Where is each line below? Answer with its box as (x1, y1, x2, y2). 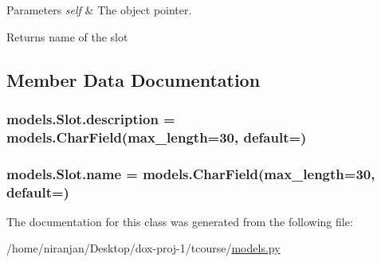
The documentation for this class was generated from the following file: (6, 213, 353, 229)
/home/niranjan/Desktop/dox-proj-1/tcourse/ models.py (6, 240, 281, 256)
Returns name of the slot (6, 28, 128, 45)
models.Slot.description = (6, 108, 175, 128)
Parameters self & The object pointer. (6, 2, 192, 18)
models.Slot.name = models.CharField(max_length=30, (6, 163, 375, 183)
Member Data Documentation (6, 67, 261, 92)
